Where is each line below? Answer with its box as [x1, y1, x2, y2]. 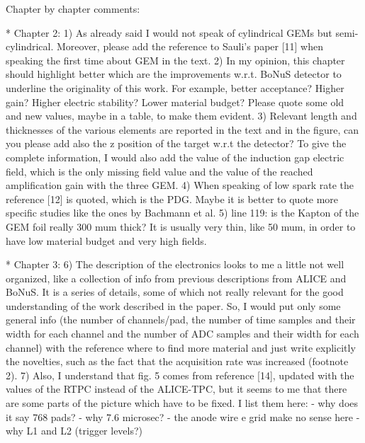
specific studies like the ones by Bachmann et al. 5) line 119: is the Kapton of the [6, 205, 359, 220]
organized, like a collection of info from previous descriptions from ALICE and [6, 270, 347, 285]
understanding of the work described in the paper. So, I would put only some [6, 298, 341, 313]
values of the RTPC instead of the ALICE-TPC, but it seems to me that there [6, 381, 347, 396]
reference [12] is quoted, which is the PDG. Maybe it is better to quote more [6, 191, 339, 206]
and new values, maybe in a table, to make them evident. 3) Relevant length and [6, 108, 357, 123]
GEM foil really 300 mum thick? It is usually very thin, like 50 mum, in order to [6, 219, 356, 234]
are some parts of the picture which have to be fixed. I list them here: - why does [6, 396, 359, 410]
